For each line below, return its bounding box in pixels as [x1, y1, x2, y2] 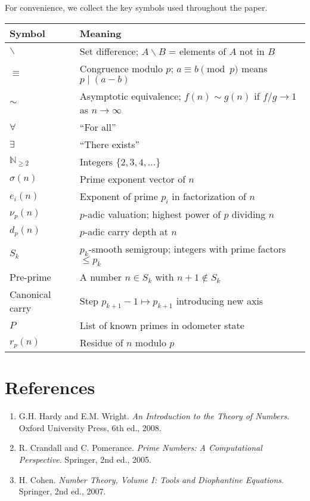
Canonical [10, 287, 51, 302]
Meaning [79, 26, 122, 40]
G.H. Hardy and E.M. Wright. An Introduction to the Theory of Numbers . [18, 410, 290, 422]
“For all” [79, 119, 116, 134]
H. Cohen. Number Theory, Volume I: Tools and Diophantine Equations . [18, 473, 284, 485]
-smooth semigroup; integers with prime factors [88, 241, 286, 256]
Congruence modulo [79, 61, 163, 75]
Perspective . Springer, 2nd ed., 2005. [18, 453, 151, 466]
